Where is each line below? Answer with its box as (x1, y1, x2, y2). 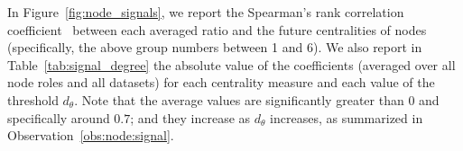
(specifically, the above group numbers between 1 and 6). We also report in (7, 38, 422, 57)
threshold (7, 90, 59, 109)
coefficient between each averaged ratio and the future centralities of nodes (7, 20, 427, 39)
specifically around (7, 108, 110, 127)
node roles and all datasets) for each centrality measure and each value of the (7, 73, 435, 92)
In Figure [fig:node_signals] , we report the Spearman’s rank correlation (7, 3, 404, 21)
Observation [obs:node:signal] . (7, 126, 174, 145)
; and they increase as (130, 108, 251, 127)
